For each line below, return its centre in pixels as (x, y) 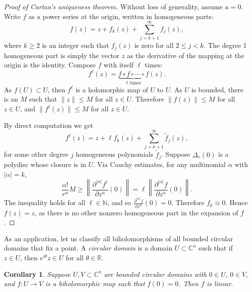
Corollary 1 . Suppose (37, 274)
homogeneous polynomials (115, 154)
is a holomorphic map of (112, 89)
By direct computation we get (49, 125)
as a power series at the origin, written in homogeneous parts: (121, 16)
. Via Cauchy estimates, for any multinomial (159, 164)
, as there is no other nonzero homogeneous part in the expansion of (136, 212)
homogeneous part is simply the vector (62, 55)
